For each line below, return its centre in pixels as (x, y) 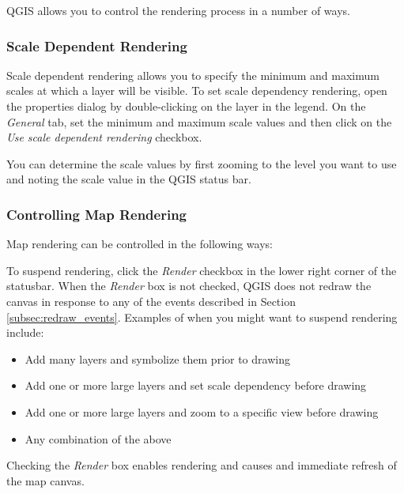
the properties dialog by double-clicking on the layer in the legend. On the (186, 106)
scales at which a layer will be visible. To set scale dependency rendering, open (197, 91)
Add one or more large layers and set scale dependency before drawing (196, 385)
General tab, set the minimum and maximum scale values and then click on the (199, 121)
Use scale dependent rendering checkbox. (104, 137)
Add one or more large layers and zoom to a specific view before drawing (202, 411)
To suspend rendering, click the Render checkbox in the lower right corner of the (202, 270)
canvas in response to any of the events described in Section (151, 301)
